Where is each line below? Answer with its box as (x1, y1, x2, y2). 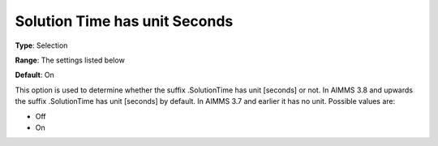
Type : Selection (15, 41, 68, 50)
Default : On (15, 70, 54, 80)
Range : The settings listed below (15, 55, 125, 65)
